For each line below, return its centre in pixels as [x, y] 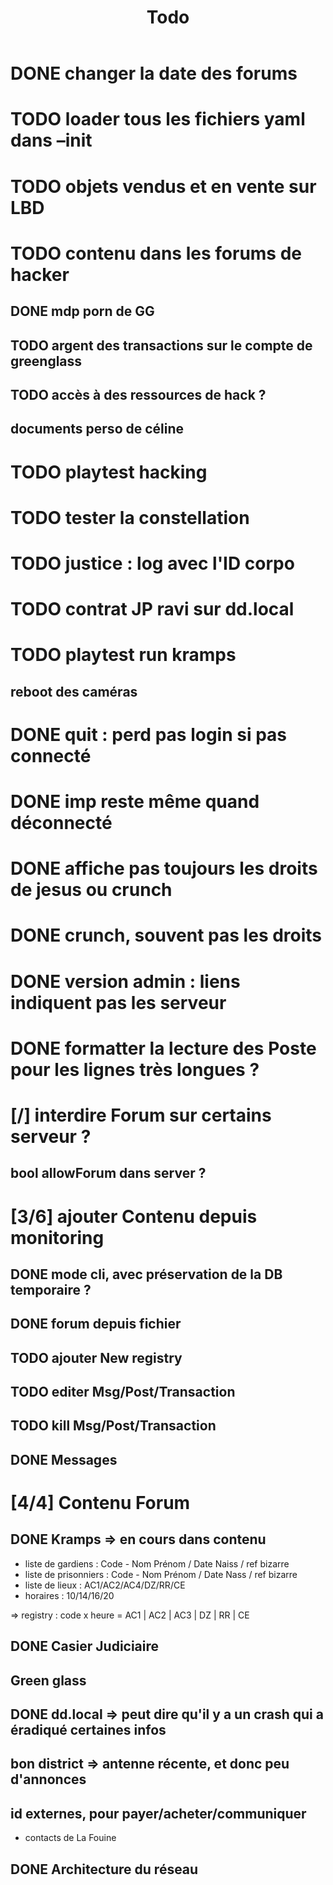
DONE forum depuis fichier [96, 1324]
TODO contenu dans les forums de [156, 253]
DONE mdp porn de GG [82, 311]
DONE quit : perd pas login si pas [149, 734]
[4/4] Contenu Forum [100, 1503]
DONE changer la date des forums [154, 73]
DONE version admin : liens [125, 981]
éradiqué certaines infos [88, 1730]
